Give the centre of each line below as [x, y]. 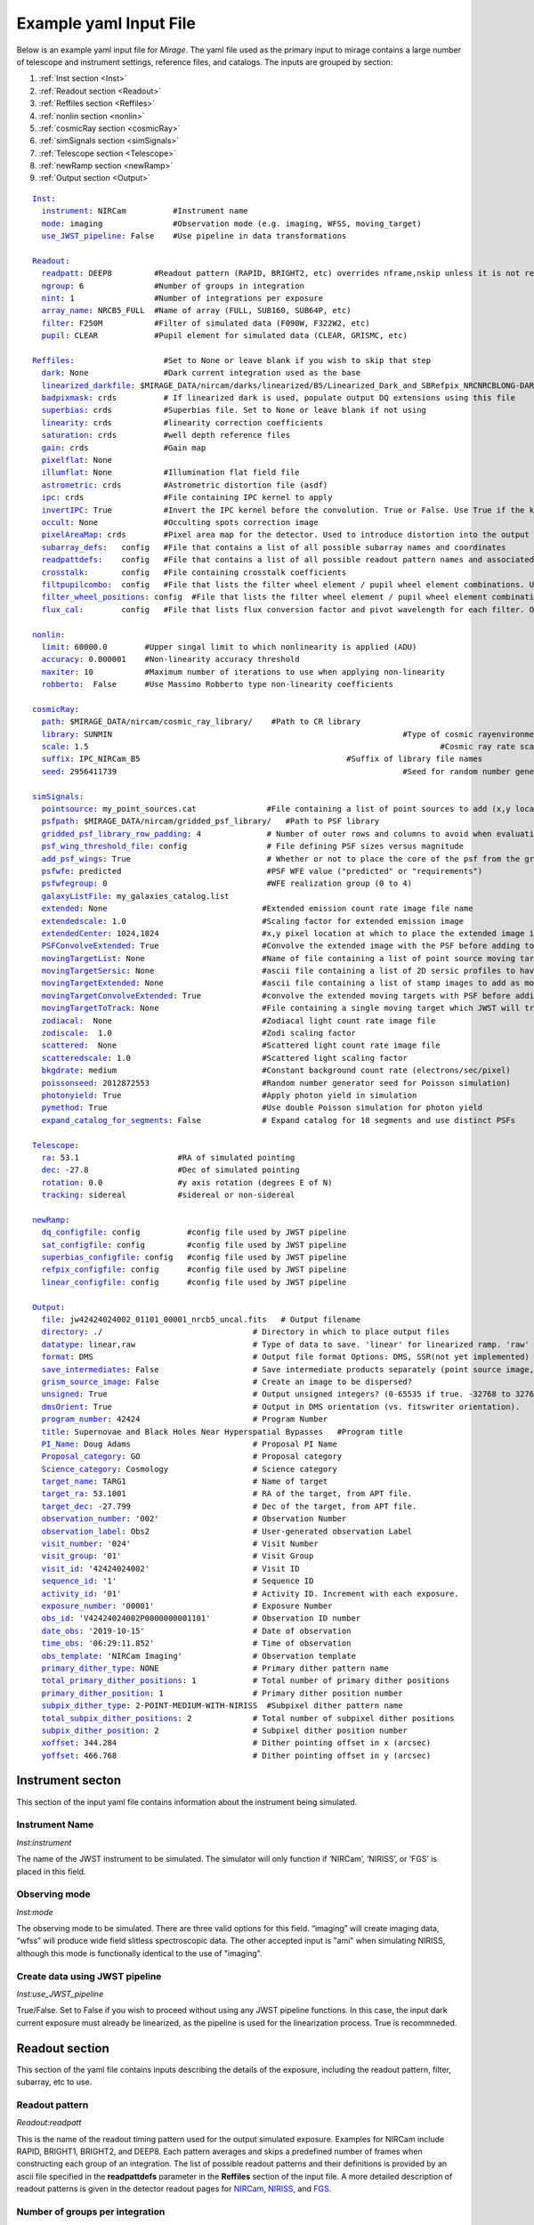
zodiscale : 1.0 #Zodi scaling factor [198, 1033]
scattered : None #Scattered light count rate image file [241, 1045]
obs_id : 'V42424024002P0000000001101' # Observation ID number [201, 1618]
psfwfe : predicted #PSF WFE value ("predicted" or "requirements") [262, 871]
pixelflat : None [77, 460]
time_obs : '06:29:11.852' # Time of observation [196, 1643]
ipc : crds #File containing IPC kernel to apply [187, 498]
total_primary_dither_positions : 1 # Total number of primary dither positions [246, 1681]
